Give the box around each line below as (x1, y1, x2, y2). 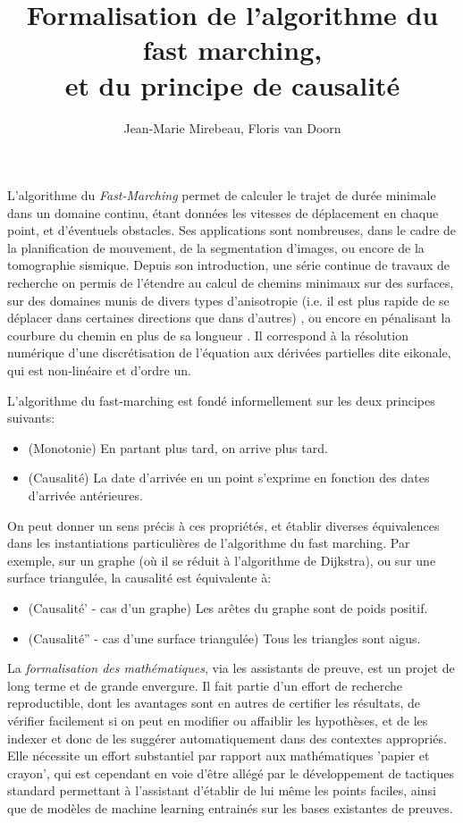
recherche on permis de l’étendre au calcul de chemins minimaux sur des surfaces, (7, 273, 454, 292)
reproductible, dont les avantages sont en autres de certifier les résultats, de (7, 693, 420, 712)
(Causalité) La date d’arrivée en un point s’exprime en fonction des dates (28, 468, 430, 487)
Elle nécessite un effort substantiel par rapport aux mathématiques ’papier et (7, 746, 430, 765)
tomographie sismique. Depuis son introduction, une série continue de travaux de (7, 256, 450, 274)
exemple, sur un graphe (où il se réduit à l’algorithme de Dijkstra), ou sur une (7, 550, 436, 569)
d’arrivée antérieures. (28, 486, 143, 504)
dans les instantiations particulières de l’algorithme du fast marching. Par (7, 533, 410, 552)
